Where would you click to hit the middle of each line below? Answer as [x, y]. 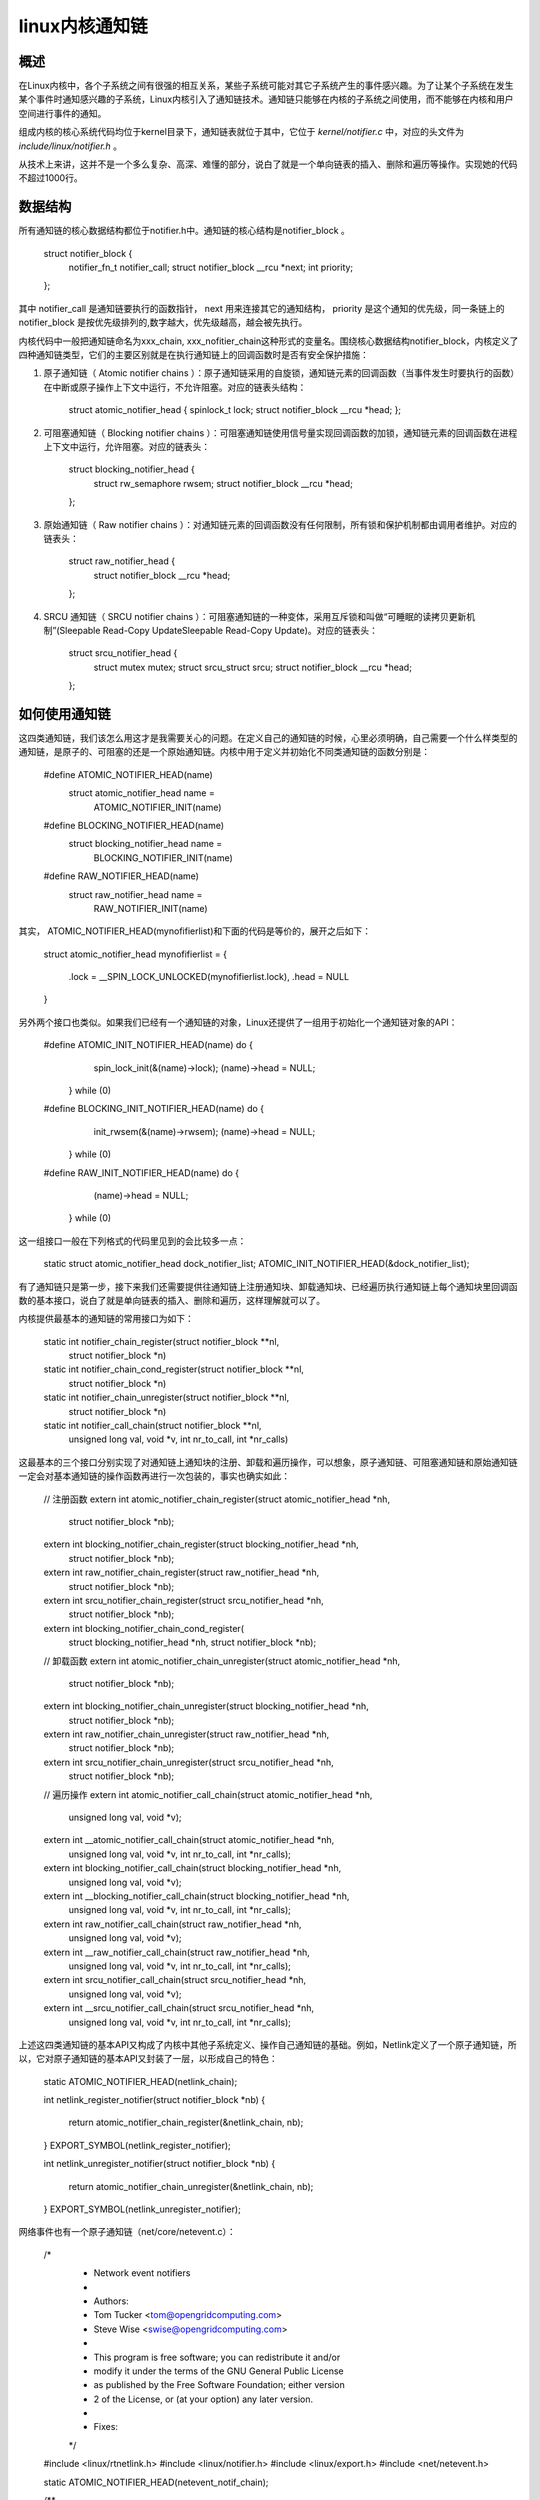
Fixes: [106, 2427]
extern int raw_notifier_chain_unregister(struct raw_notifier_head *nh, [186, 1734]
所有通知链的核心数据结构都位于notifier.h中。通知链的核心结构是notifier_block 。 [184, 231]
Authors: [111, 2301]
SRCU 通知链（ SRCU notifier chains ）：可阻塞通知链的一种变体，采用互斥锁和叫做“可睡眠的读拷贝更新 [255, 616]
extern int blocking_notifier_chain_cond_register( [144, 1628]
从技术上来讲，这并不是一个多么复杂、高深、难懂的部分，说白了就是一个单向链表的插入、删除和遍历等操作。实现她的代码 [268, 164]
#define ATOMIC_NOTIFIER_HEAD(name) [128, 774]
